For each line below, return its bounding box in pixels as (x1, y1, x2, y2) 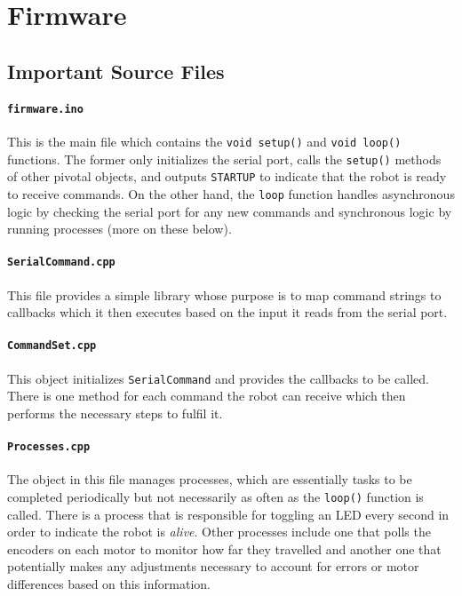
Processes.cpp (7, 441, 91, 454)
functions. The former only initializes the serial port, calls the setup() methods (7, 149, 442, 168)
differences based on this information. (7, 575, 211, 593)
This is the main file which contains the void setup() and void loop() (7, 132, 402, 151)
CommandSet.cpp (7, 339, 97, 353)
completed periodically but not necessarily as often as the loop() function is (7, 488, 424, 506)
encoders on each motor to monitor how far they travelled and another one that (7, 539, 442, 558)
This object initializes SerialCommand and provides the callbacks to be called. (7, 369, 429, 387)
